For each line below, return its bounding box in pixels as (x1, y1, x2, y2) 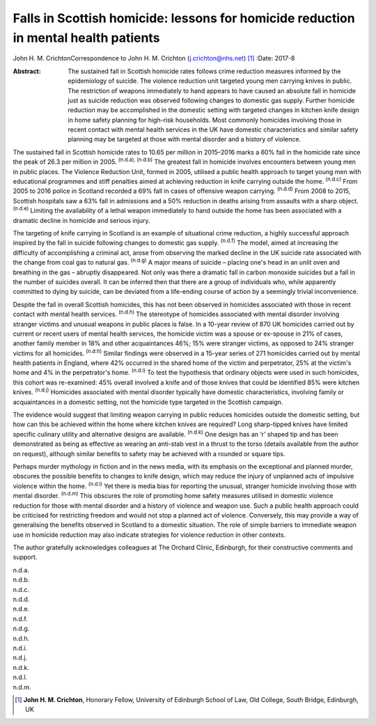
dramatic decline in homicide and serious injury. (13, 216, 150, 224)
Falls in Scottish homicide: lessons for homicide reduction (13, 10, 355, 26)
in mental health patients (13, 30, 160, 45)
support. (13, 553, 38, 561)
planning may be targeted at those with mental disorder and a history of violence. (68, 135, 301, 143)
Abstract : (13, 67, 41, 75)
